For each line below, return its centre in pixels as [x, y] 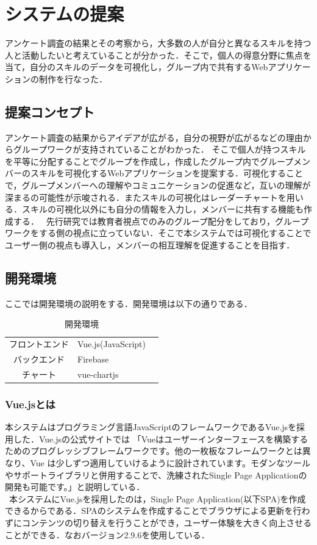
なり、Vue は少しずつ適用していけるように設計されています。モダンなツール [158, 463]
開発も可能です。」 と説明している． [75, 487]
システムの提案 [65, 14]
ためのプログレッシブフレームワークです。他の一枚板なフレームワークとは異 [158, 451]
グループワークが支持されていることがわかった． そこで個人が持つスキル [159, 149]
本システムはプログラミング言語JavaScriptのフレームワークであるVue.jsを [151, 427]
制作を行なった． [73, 78]
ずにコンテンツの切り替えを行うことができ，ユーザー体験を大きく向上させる [158, 523]
